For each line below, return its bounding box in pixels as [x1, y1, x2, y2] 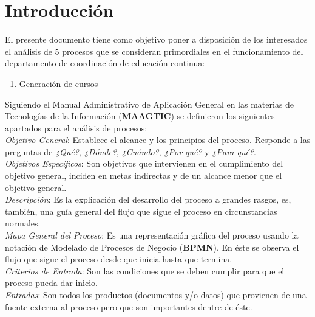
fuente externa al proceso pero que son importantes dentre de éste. [5, 300, 252, 313]
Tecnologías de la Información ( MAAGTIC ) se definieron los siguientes [5, 110, 275, 122]
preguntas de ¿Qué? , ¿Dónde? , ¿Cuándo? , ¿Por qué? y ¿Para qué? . [5, 145, 256, 158]
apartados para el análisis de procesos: [5, 121, 147, 134]
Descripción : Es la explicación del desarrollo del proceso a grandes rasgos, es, [5, 193, 291, 206]
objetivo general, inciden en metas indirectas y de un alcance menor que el [5, 169, 282, 182]
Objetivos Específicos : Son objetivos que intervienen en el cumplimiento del [5, 157, 283, 170]
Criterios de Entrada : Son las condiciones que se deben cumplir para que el [5, 264, 285, 277]
